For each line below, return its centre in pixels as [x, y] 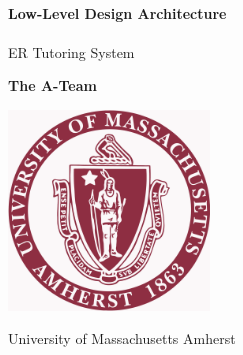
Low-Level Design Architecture [117, 12]
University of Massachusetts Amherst [122, 338]
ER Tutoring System [71, 51]
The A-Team [52, 85]
